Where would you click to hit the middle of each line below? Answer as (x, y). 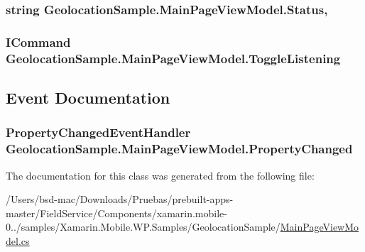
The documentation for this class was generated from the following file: (160, 175)
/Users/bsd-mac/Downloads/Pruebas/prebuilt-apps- (120, 199)
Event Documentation (88, 97)
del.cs (18, 240)
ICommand (38, 42)
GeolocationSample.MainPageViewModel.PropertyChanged (179, 149)
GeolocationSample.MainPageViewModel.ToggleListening (173, 58)
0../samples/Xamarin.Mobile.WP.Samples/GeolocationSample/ (143, 227)
